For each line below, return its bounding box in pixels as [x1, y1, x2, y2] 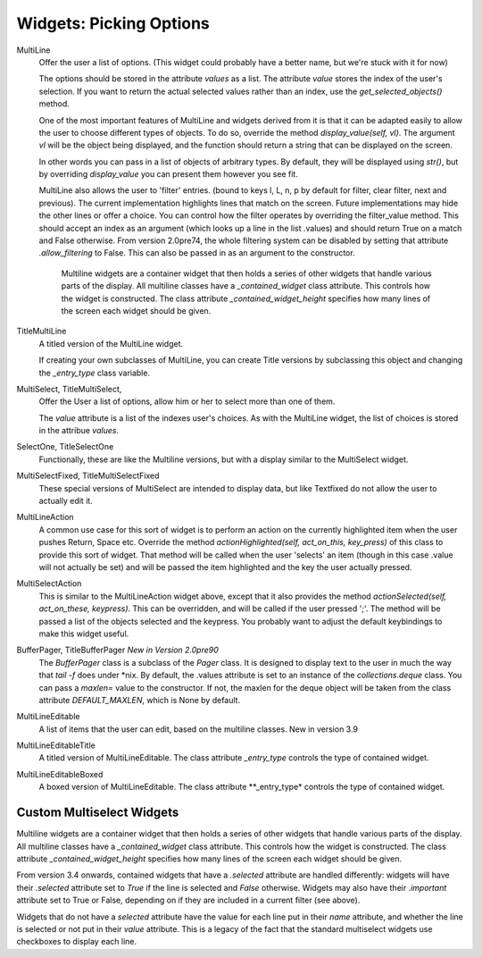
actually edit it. [38, 496, 93, 507]
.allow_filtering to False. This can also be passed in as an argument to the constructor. [38, 248, 356, 258]
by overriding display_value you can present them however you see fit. [38, 169, 298, 180]
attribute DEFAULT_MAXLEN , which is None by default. [38, 694, 241, 705]
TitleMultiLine [16, 326, 67, 337]
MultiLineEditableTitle [16, 740, 96, 751]
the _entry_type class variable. [38, 367, 151, 378]
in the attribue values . [38, 425, 120, 436]
